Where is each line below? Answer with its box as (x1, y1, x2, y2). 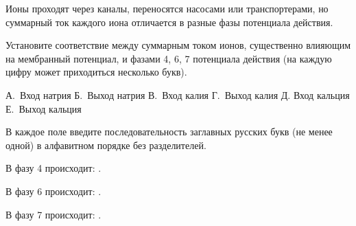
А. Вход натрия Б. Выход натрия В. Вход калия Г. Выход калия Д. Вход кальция (5, 87, 350, 102)
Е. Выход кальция (5, 101, 82, 115)
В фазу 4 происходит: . (5, 161, 102, 175)
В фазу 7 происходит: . (5, 207, 102, 221)
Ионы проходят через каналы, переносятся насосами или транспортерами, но (5, 1, 329, 15)
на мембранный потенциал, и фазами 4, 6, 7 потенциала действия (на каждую (5, 51, 332, 65)
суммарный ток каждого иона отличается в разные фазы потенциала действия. (5, 14, 333, 29)
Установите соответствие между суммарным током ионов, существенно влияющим (5, 38, 351, 52)
